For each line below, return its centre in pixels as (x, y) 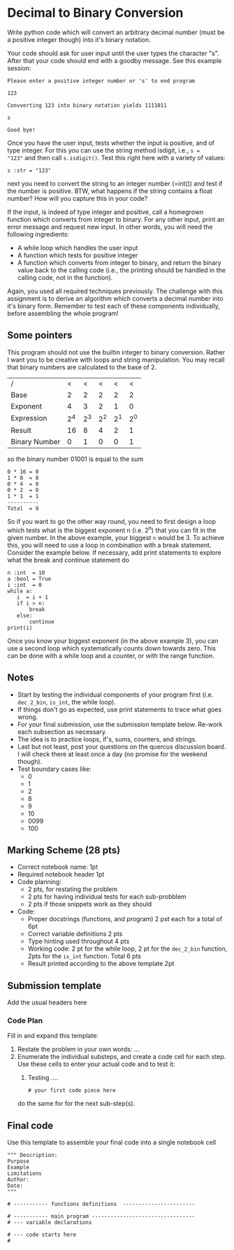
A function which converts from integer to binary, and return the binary (119, 262)
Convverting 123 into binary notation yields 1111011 (87, 105)
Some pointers (40, 335)
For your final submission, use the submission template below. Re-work (120, 724)
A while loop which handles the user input (78, 248)
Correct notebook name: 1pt (58, 867)
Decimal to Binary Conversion (95, 13)
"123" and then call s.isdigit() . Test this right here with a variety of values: (116, 157)
